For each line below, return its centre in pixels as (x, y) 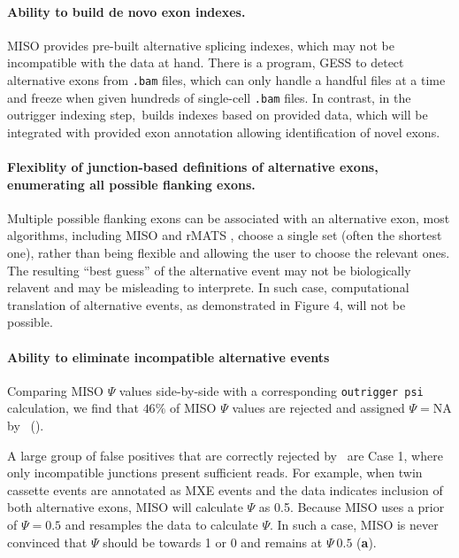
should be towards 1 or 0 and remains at (213, 542)
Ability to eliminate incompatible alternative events (168, 356)
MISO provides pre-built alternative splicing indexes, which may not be (201, 45)
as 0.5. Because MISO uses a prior (352, 507)
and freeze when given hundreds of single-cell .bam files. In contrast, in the (209, 97)
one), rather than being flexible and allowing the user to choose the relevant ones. (229, 253)
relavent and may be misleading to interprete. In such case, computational (208, 287)
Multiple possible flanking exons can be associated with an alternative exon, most (229, 217)
